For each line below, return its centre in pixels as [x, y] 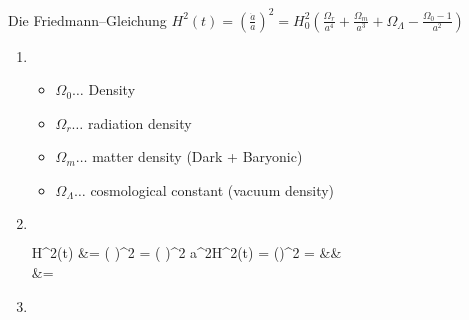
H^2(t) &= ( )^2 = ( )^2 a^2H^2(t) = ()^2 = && [186, 252]
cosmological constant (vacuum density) [212, 189]
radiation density [139, 122]
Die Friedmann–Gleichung [87, 19]
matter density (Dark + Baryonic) [197, 156]
